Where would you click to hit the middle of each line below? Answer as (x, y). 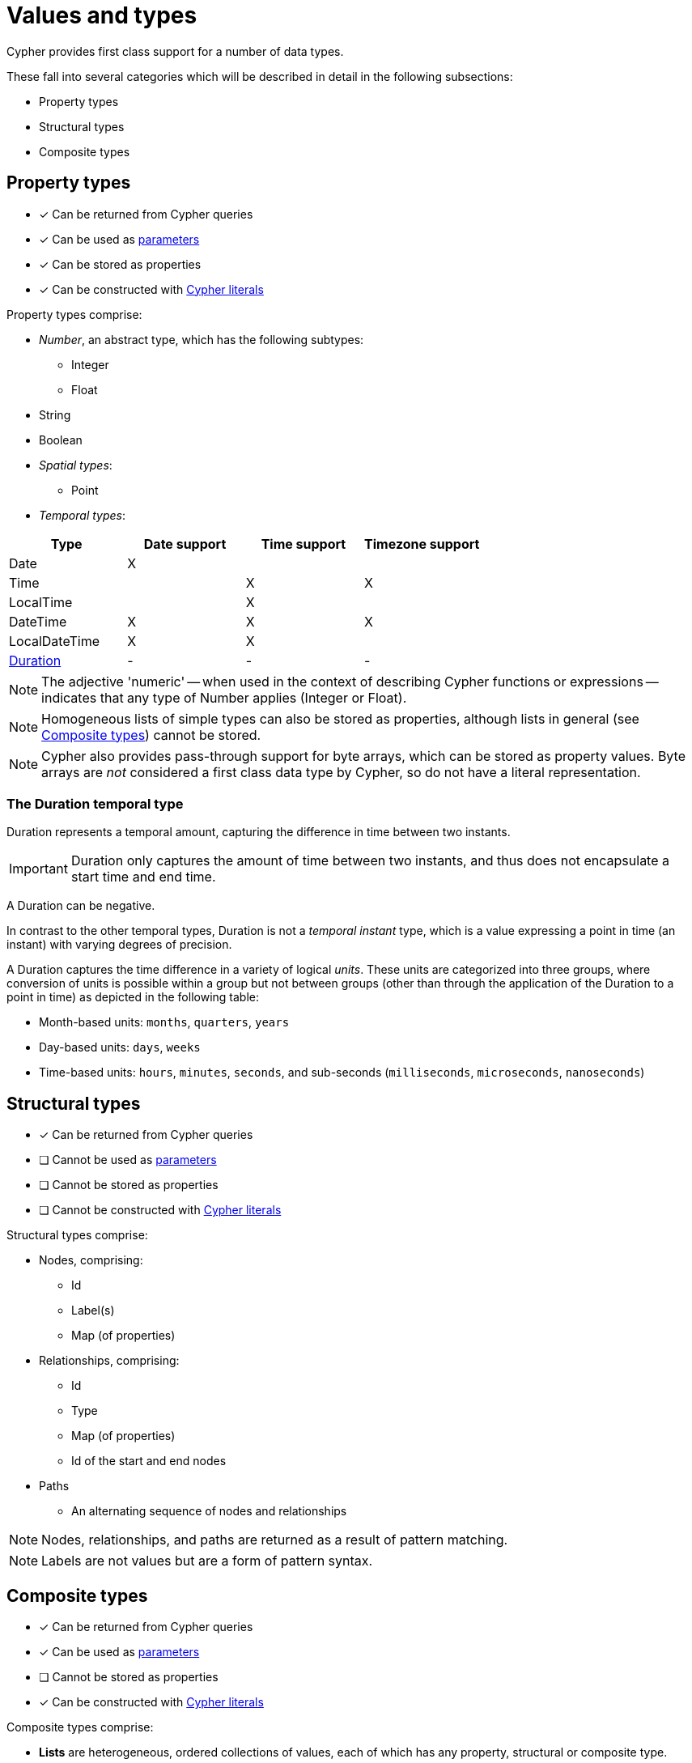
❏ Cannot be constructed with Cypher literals (160, 1210)
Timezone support (422, 544)
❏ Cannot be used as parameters (128, 1160)
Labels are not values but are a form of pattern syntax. (207, 1561)
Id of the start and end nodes (149, 1461)
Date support (185, 544)
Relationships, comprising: (109, 1361)
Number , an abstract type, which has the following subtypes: (202, 339)
